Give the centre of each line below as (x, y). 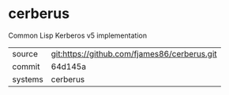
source (25, 53)
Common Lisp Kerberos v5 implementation (78, 35)
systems (28, 79)
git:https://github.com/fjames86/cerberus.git (134, 53)
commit (26, 66)
